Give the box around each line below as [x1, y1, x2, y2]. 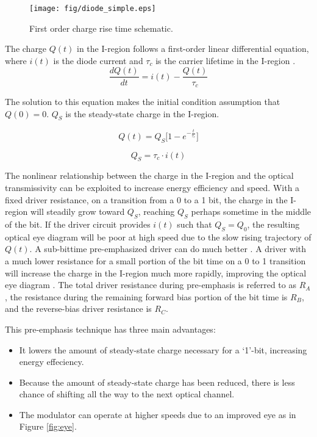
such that [177, 217, 212, 230]
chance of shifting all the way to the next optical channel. [19, 388, 235, 400]
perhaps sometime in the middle [191, 205, 312, 218]
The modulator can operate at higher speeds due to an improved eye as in [19, 408, 296, 421]
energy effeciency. [19, 355, 84, 368]
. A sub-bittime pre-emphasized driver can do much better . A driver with [29, 242, 307, 255]
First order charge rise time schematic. [29, 21, 173, 34]
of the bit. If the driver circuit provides [5, 217, 151, 230]
